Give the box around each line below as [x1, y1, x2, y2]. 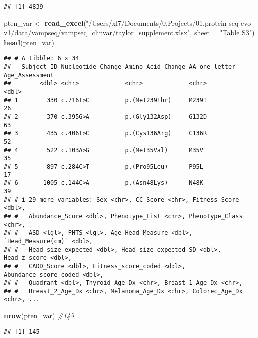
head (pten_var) [4, 37, 54, 47]
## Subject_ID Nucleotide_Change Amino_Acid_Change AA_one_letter [4, 63, 236, 71]
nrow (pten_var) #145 [4, 310, 74, 321]
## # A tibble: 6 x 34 [4, 55, 79, 62]
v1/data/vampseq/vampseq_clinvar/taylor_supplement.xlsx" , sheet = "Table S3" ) [4, 27, 255, 38]
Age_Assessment [4, 71, 54, 79]
